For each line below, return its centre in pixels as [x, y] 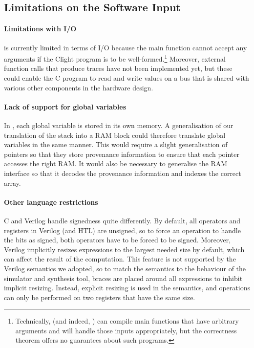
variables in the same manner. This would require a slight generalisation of [116, 144]
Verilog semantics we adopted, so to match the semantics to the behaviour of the [125, 268]
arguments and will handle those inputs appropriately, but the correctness [126, 330]
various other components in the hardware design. [79, 87]
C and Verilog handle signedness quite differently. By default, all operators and [122, 220]
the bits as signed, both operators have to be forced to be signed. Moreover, [117, 240]
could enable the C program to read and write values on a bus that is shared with [127, 78]
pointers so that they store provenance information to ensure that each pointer [122, 154]
